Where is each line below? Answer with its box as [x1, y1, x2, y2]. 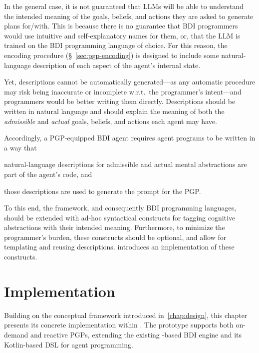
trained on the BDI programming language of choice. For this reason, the [4, 40, 228, 50]
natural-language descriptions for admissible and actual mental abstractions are [4, 159, 247, 169]
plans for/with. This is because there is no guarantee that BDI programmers [4, 20, 238, 31]
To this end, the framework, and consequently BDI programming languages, [4, 202, 237, 213]
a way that [4, 142, 37, 152]
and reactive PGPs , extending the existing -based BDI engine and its [30, 329, 242, 339]
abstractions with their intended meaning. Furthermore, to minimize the [4, 222, 225, 232]
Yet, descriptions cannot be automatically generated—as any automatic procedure [4, 76, 256, 87]
